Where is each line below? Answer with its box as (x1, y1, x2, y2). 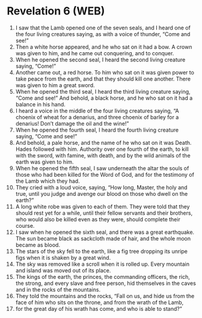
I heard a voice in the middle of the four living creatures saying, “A (15, 107, 179, 114)
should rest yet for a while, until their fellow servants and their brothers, (15, 209, 193, 216)
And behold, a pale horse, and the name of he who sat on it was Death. (15, 139, 192, 146)
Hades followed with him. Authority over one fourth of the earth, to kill (15, 145, 189, 153)
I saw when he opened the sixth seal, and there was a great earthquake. (15, 228, 195, 236)
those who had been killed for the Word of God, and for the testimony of (15, 171, 195, 178)
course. (15, 222, 35, 229)
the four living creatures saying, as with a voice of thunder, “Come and (15, 30, 191, 37)
